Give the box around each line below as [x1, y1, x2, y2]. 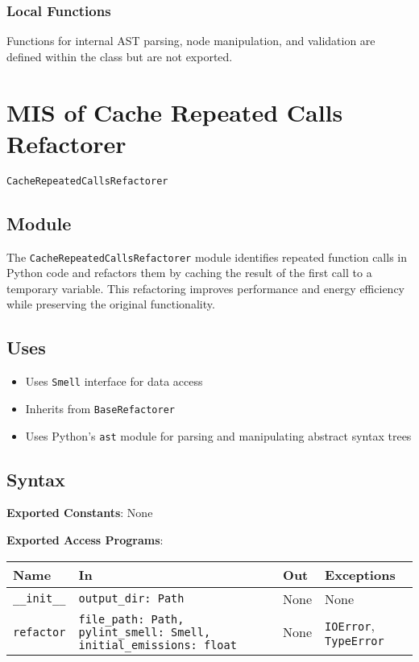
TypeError [325, 635, 384, 648]
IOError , [325, 616, 375, 635]
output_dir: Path [78, 592, 185, 606]
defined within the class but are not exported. [6, 48, 233, 64]
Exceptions [325, 565, 396, 584]
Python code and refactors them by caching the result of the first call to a [6, 264, 372, 281]
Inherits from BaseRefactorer [25, 399, 175, 416]
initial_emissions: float [78, 638, 237, 652]
